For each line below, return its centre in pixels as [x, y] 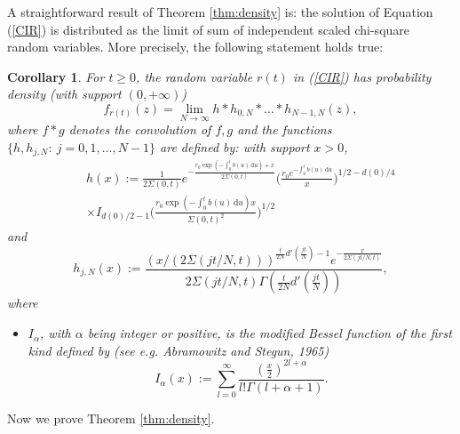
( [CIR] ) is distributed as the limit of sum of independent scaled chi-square [209, 29]
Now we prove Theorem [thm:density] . [111, 418]
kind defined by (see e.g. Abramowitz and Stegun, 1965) [178, 350]
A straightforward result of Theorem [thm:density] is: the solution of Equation [220, 12]
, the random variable [194, 76]
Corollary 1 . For [56, 76]
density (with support [64, 94]
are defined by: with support [235, 146]
